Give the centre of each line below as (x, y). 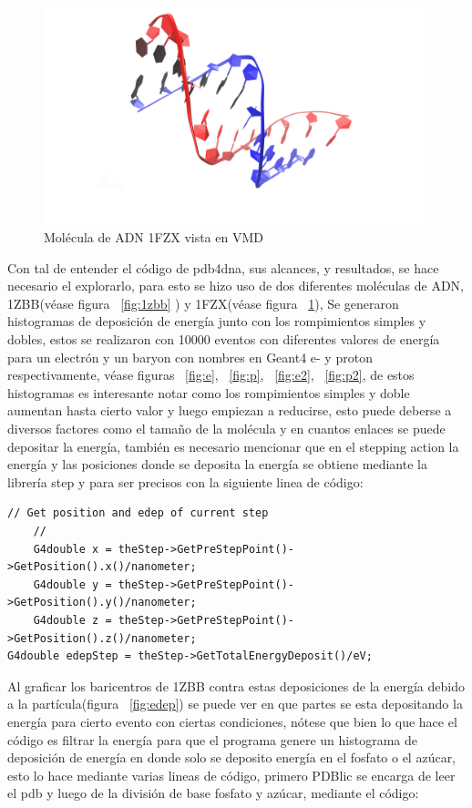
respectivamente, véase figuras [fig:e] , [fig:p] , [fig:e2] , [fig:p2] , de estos (211, 375)
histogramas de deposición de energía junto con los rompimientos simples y (217, 321)
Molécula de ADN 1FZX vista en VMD (154, 237)
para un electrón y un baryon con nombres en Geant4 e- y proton (190, 357)
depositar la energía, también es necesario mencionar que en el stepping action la (233, 446)
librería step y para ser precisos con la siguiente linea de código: (185, 481)
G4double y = (72, 584)
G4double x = (72, 549)
